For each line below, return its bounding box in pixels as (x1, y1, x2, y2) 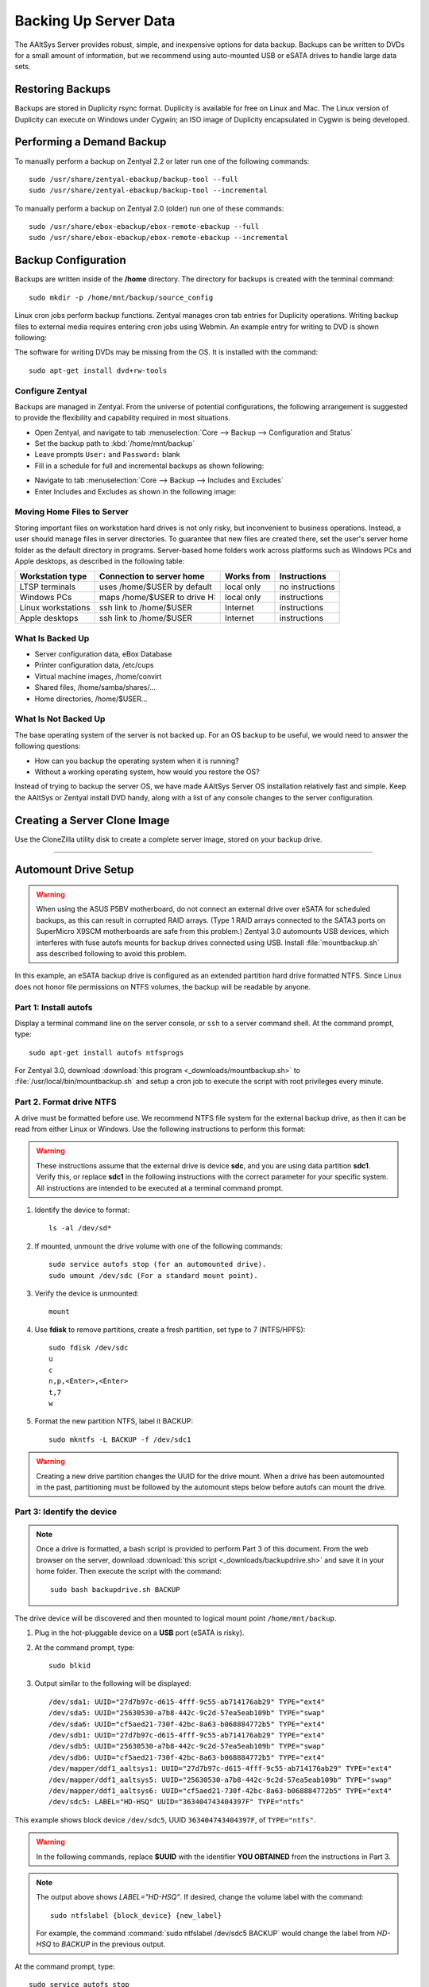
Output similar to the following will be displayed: (34, 1679, 191, 1688)
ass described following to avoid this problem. (36, 948, 187, 958)
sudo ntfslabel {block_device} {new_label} (50, 1911, 222, 1919)
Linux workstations (19, 602, 91, 614)
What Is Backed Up (14, 633, 90, 644)
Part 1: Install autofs (14, 1001, 93, 1013)
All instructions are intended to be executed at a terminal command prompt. (36, 1183, 284, 1192)
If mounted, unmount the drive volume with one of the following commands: (34, 1241, 284, 1251)
